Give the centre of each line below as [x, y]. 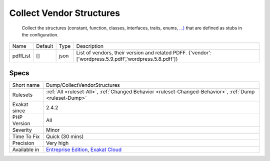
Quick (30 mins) [65, 136]
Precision [23, 143]
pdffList [21, 56]
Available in [26, 150]
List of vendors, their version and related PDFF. [132, 53]
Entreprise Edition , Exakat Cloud [84, 150]
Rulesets [22, 95]
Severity [22, 130]
